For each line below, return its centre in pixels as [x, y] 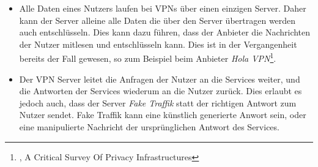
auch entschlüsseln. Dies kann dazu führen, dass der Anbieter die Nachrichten [165, 32]
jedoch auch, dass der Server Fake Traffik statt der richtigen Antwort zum [158, 102]
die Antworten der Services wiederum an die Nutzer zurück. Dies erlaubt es [161, 91]
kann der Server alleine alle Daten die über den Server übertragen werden [157, 20]
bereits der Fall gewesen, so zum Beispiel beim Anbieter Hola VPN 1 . [148, 58]
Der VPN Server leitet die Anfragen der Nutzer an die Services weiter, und [160, 79]
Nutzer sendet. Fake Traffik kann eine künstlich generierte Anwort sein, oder [163, 115]
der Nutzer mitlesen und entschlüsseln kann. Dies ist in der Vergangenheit [158, 44]
